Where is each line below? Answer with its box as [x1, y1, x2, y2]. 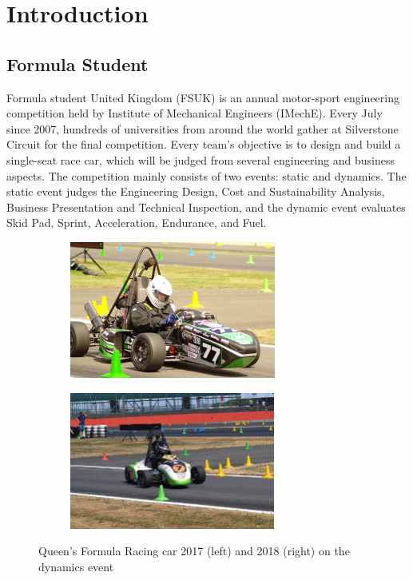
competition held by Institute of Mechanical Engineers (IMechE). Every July [6, 105, 383, 121]
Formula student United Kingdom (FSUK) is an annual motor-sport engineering [6, 89, 399, 105]
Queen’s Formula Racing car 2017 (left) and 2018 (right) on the [38, 542, 350, 559]
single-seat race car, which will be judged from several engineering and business [6, 151, 395, 168]
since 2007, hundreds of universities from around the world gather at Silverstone [6, 120, 399, 137]
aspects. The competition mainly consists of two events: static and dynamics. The [6, 167, 407, 184]
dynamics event [38, 558, 114, 574]
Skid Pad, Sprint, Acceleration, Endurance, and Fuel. [6, 214, 267, 231]
